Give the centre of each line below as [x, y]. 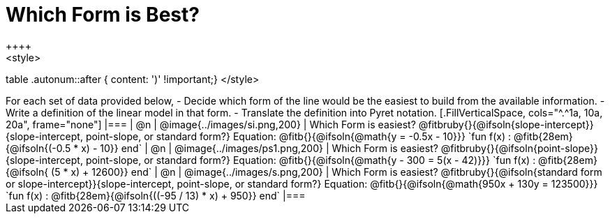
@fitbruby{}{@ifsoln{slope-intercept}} [506, 124]
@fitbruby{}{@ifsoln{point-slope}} [519, 148]
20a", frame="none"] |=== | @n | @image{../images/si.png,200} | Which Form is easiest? [211, 124]
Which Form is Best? [103, 15]
